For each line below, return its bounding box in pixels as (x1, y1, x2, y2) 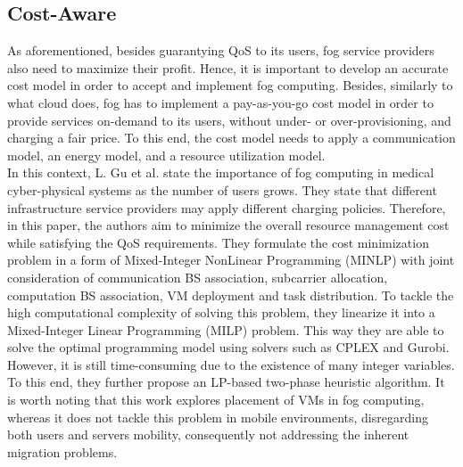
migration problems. (7, 442, 118, 461)
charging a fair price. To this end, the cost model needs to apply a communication (7, 128, 456, 147)
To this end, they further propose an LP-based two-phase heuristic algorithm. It (7, 373, 445, 391)
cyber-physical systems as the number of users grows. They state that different (7, 180, 437, 199)
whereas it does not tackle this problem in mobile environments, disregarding (7, 407, 428, 426)
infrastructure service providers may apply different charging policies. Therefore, (7, 198, 446, 217)
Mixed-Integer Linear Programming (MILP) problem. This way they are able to (7, 320, 444, 339)
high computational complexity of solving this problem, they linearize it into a (7, 303, 435, 322)
